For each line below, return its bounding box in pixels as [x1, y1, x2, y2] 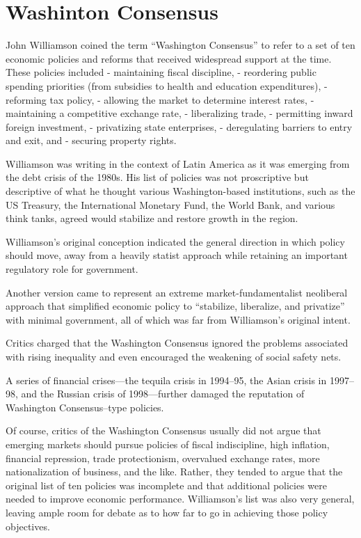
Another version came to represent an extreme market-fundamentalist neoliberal [6, 285, 348, 299]
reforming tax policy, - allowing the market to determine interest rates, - [6, 92, 314, 106]
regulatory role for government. [6, 262, 138, 276]
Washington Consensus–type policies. [6, 399, 164, 414]
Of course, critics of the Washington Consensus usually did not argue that [6, 423, 321, 438]
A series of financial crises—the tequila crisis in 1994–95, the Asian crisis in [6, 372, 327, 387]
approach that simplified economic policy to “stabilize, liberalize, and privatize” [6, 299, 345, 313]
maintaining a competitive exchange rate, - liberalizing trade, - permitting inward [6, 106, 353, 120]
